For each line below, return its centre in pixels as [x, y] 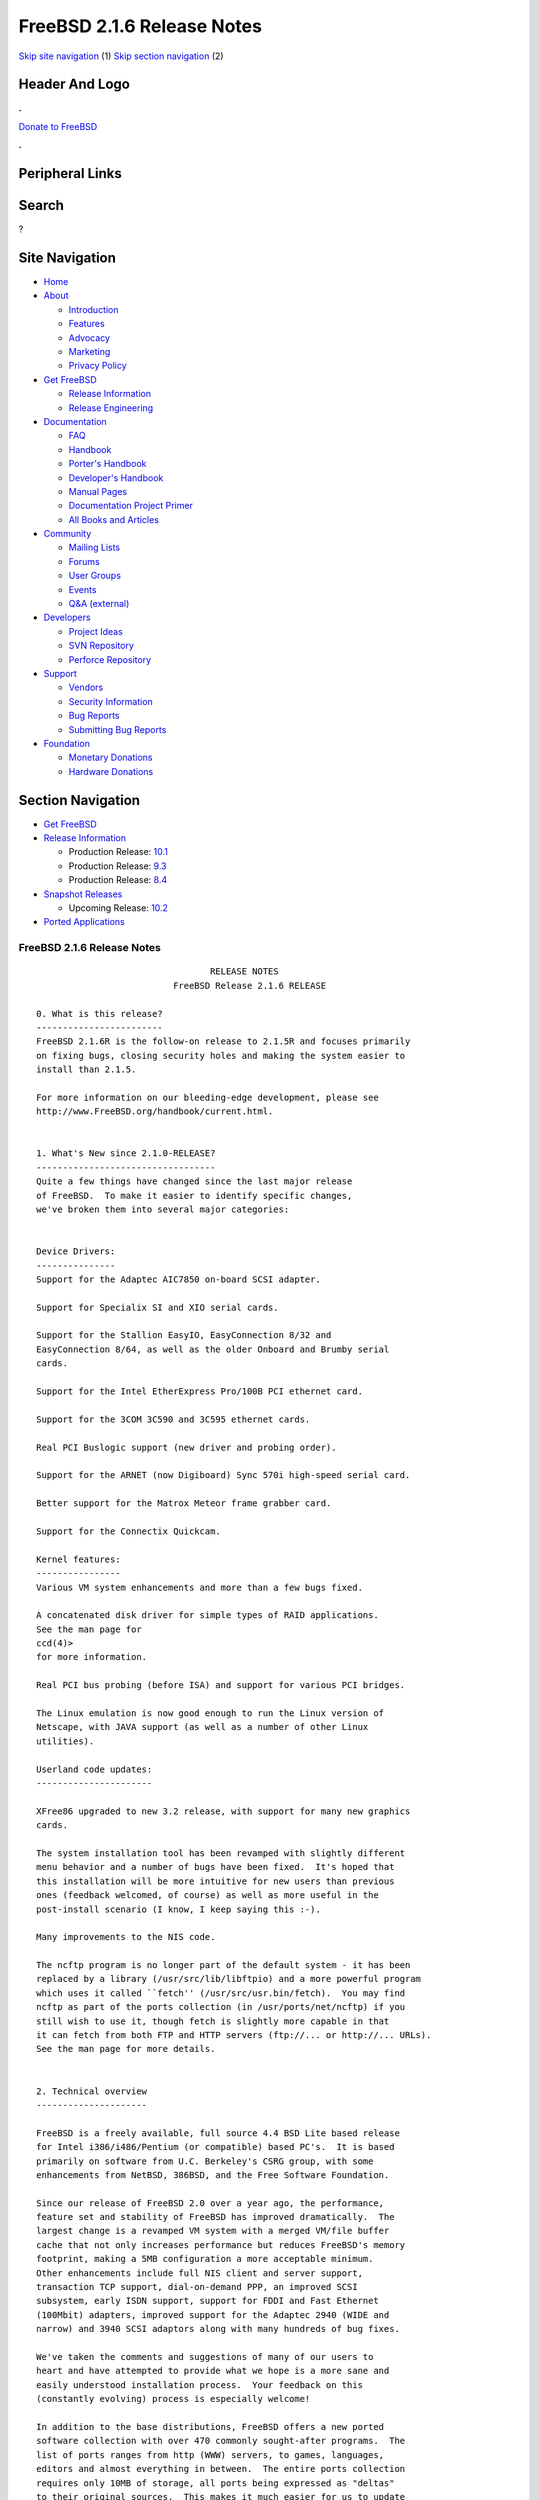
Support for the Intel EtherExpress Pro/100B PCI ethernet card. [200, 1391]
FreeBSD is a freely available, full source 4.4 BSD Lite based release [218, 2133]
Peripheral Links [70, 173]
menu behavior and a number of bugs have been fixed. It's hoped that [215, 1867]
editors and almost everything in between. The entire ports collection [221, 2469]
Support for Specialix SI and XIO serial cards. [157, 1307]
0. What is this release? [100, 1013]
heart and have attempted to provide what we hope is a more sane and [213, 2371]
